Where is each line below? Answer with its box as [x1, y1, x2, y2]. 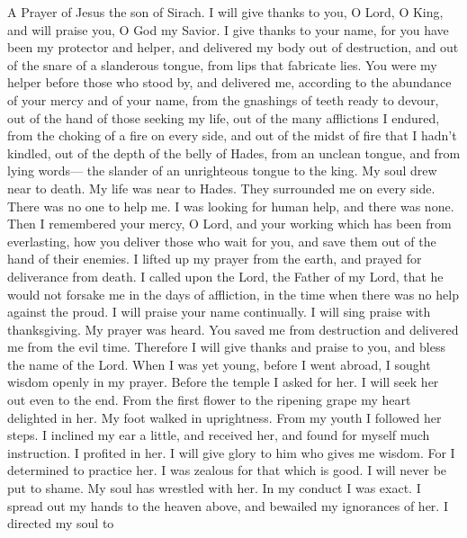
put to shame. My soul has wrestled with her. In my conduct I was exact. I [7, 479, 421, 498]
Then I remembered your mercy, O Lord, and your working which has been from [7, 214, 452, 233]
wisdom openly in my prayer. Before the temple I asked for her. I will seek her [7, 372, 439, 391]
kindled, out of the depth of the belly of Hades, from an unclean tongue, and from [7, 143, 461, 162]
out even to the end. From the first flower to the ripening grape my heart [7, 390, 411, 409]
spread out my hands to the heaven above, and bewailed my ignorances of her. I [7, 496, 448, 515]
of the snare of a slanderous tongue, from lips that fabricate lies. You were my [7, 55, 437, 74]
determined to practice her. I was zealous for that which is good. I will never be [7, 461, 447, 480]
